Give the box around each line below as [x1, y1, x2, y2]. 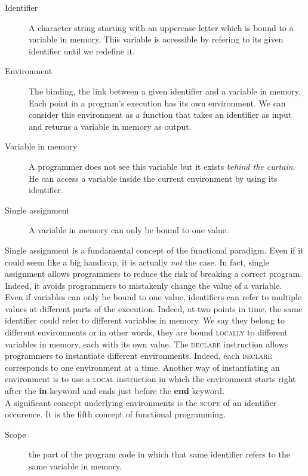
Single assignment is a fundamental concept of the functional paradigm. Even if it [5, 243, 304, 256]
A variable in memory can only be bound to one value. [29, 224, 229, 236]
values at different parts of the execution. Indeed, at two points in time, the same [5, 302, 303, 315]
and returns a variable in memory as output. [29, 120, 192, 132]
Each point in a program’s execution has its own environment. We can [29, 96, 286, 109]
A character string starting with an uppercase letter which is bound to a [29, 21, 294, 33]
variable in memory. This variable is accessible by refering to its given [29, 33, 284, 45]
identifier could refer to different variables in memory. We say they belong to [5, 314, 285, 327]
